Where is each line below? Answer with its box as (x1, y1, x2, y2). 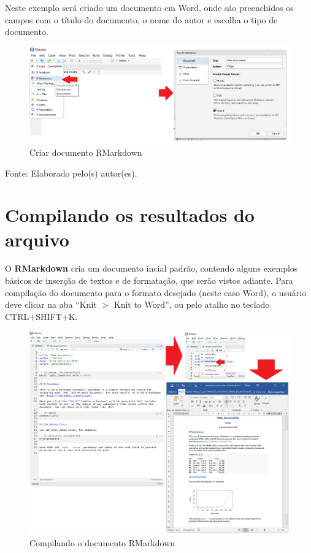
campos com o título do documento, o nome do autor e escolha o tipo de (5, 13, 278, 26)
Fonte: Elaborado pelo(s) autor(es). (5, 166, 137, 179)
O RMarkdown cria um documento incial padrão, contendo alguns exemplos (5, 262, 298, 275)
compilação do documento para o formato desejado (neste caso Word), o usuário (5, 286, 307, 299)
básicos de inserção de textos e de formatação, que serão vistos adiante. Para (5, 274, 293, 287)
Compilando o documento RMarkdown (29, 536, 175, 549)
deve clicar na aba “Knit (5, 298, 97, 311)
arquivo (5, 226, 69, 251)
